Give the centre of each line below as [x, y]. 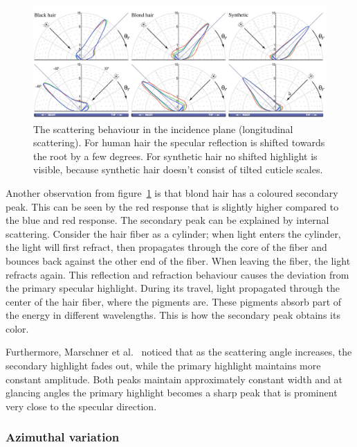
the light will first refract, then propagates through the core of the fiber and [166, 247]
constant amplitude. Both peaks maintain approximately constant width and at [174, 379]
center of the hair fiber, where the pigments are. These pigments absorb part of [174, 301]
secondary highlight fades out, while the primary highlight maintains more [163, 366]
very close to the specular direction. [81, 406]
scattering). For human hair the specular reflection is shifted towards [179, 142]
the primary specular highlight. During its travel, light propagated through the [173, 288]
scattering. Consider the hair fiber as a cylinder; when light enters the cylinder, [173, 233]
